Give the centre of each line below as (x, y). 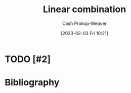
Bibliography (32, 83)
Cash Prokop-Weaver (84, 23)
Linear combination (84, 9)
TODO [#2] (28, 59)
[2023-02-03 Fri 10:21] (84, 33)
